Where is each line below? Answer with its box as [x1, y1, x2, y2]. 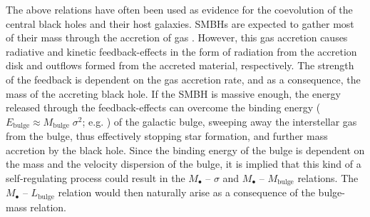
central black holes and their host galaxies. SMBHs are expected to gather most [6, 16, 354, 31]
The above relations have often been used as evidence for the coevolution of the [6, 2, 353, 16]
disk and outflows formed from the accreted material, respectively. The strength [6, 58, 354, 73]
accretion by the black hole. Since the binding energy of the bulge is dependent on [6, 142, 365, 157]
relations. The [297, 170, 359, 185]
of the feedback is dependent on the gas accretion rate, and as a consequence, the [6, 71, 361, 86]
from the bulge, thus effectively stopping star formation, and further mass [6, 128, 328, 143]
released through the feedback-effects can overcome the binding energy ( [6, 100, 321, 115]
